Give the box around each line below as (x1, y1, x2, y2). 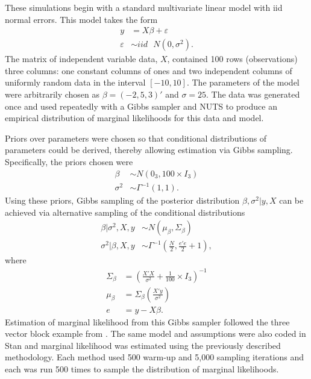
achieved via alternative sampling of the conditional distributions (5, 205, 245, 218)
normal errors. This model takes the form (5, 13, 158, 25)
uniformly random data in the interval (5, 76, 146, 89)
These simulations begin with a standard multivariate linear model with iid (5, 1, 283, 13)
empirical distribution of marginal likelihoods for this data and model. (5, 111, 264, 124)
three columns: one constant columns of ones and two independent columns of (5, 64, 292, 77)
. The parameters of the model (186, 76, 300, 89)
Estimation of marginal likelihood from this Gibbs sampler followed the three (5, 315, 290, 328)
